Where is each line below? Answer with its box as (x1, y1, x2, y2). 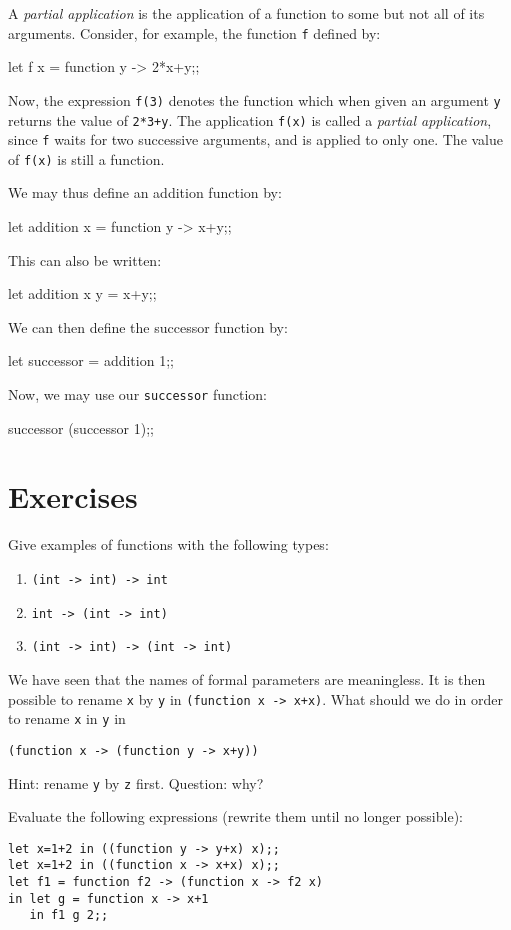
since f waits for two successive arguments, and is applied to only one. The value (8, 129, 504, 150)
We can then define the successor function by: (8, 316, 288, 337)
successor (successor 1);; (8, 417, 154, 438)
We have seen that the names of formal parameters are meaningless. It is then (8, 668, 486, 689)
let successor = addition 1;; (8, 350, 174, 371)
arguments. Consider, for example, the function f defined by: (8, 22, 381, 43)
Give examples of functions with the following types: (8, 534, 329, 555)
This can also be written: (8, 249, 162, 270)
